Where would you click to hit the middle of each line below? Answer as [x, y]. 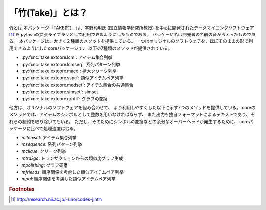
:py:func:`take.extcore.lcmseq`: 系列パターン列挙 [71, 64]
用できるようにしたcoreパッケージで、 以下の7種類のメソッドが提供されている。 [91, 48]
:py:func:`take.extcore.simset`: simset [60, 92]
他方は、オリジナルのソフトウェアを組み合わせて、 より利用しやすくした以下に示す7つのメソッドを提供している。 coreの [132, 107]
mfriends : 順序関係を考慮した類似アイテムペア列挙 [73, 172]
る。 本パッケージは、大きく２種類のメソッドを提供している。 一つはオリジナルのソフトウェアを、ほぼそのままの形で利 [131, 41]
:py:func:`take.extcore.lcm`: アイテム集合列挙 [67, 57]
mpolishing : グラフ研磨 [45, 165]
